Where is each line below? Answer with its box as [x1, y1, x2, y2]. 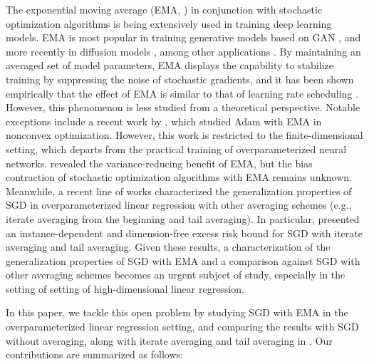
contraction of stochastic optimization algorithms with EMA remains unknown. [6, 170, 352, 184]
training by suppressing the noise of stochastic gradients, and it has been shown [6, 71, 354, 86]
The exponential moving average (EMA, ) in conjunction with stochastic [6, 2, 323, 16]
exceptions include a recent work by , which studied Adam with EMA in [6, 113, 322, 128]
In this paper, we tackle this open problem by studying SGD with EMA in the [6, 305, 348, 320]
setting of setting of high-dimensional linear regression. [6, 281, 244, 296]
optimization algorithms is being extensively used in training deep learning [6, 16, 332, 31]
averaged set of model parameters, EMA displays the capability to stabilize [6, 58, 333, 73]
